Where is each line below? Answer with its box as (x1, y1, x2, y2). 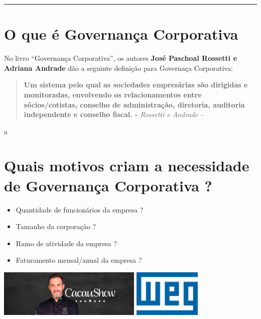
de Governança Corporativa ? (4, 175, 212, 195)
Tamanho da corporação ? (16, 221, 96, 232)
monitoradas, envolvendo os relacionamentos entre (24, 89, 202, 99)
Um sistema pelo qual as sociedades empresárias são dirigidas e (24, 79, 248, 90)
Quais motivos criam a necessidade (4, 155, 249, 176)
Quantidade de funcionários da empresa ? (16, 204, 144, 215)
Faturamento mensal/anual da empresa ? (16, 255, 142, 265)
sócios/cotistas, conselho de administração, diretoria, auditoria (24, 99, 245, 110)
